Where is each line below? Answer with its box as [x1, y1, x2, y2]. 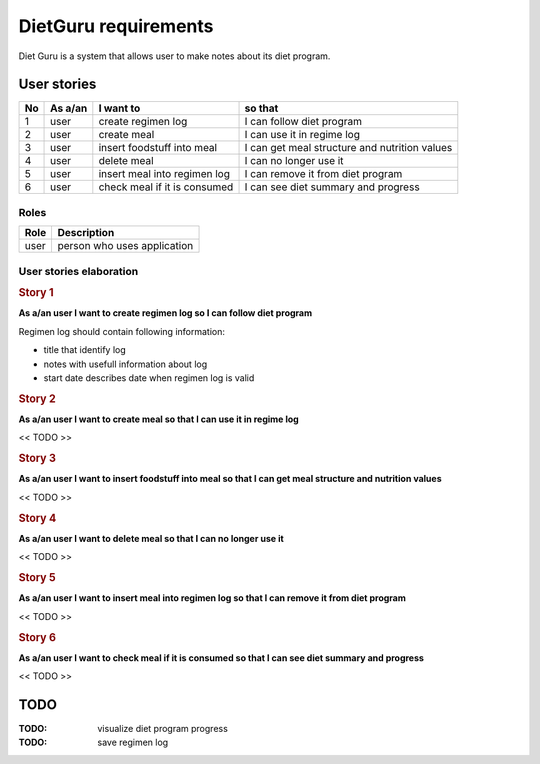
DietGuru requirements [18, 15, 214, 37]
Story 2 [18, 391, 57, 405]
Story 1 [18, 286, 54, 300]
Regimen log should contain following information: [18, 325, 225, 337]
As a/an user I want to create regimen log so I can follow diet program [18, 307, 313, 319]
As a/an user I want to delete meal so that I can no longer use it [18, 532, 284, 544]
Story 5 [18, 571, 56, 585]
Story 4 [18, 511, 57, 525]
